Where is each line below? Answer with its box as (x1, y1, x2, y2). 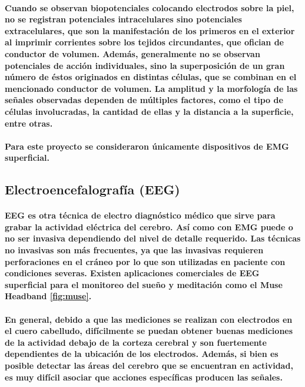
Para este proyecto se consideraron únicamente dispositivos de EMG (5, 140, 289, 152)
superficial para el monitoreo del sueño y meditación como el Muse (5, 278, 283, 290)
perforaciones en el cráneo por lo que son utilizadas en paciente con (5, 255, 286, 267)
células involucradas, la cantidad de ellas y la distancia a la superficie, (5, 105, 294, 117)
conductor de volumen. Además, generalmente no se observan (5, 47, 260, 59)
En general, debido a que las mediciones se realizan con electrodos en (5, 313, 293, 325)
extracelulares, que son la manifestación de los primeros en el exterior (5, 24, 295, 37)
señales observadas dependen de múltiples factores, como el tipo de (5, 94, 283, 106)
